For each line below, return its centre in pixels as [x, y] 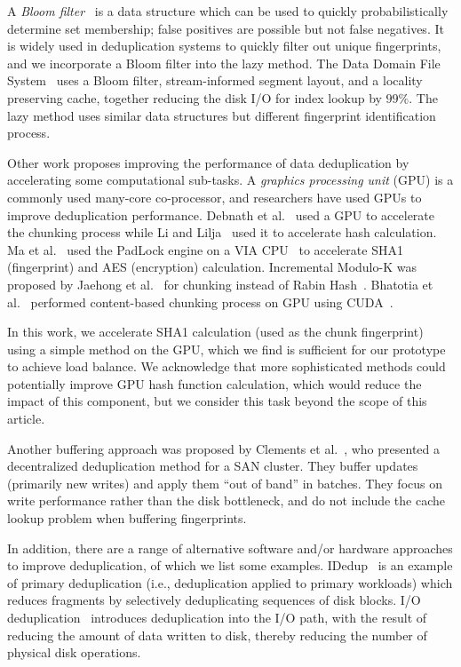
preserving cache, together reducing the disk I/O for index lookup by [195, 97]
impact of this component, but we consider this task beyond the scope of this [217, 401]
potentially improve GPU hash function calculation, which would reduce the [215, 383]
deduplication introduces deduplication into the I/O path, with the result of [217, 617]
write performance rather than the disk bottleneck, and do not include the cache [227, 500]
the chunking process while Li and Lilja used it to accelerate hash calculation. [222, 232]
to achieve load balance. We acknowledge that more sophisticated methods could [227, 366]
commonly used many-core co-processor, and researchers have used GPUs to [215, 197]
